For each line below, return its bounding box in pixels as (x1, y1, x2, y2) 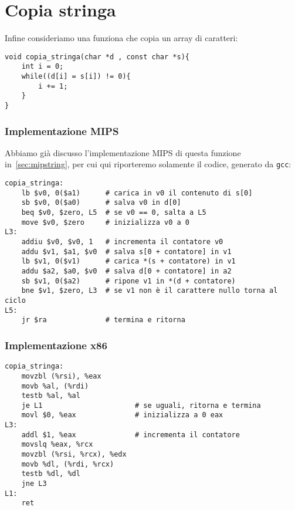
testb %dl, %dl (21, 470, 80, 478)
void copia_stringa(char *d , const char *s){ (5, 52, 189, 61)
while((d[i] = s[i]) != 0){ (21, 72, 131, 81)
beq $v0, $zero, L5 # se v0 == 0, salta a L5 (21, 208, 206, 217)
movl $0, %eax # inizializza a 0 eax (21, 411, 223, 420)
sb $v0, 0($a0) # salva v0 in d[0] (21, 198, 181, 207)
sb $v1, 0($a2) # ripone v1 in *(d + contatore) (21, 276, 236, 285)
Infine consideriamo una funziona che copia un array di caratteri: (5, 32, 238, 44)
